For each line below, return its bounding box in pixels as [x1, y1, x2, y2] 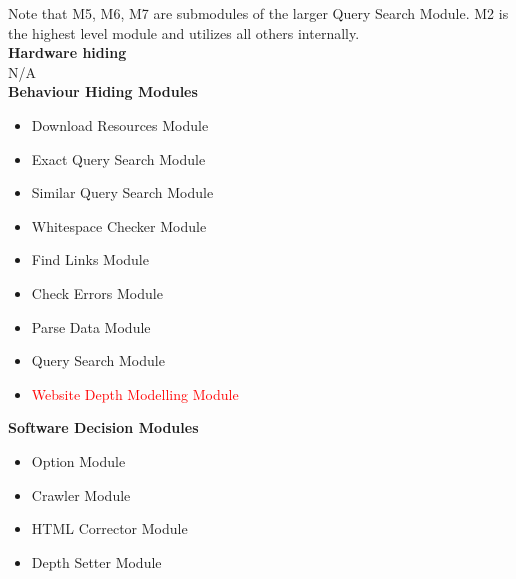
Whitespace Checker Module [31, 215, 207, 236]
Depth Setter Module [31, 551, 162, 572]
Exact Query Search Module [31, 148, 206, 169]
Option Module [31, 450, 126, 471]
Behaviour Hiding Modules [8, 81, 198, 102]
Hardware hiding [8, 42, 127, 63]
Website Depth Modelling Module [31, 383, 239, 404]
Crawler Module [31, 484, 131, 505]
